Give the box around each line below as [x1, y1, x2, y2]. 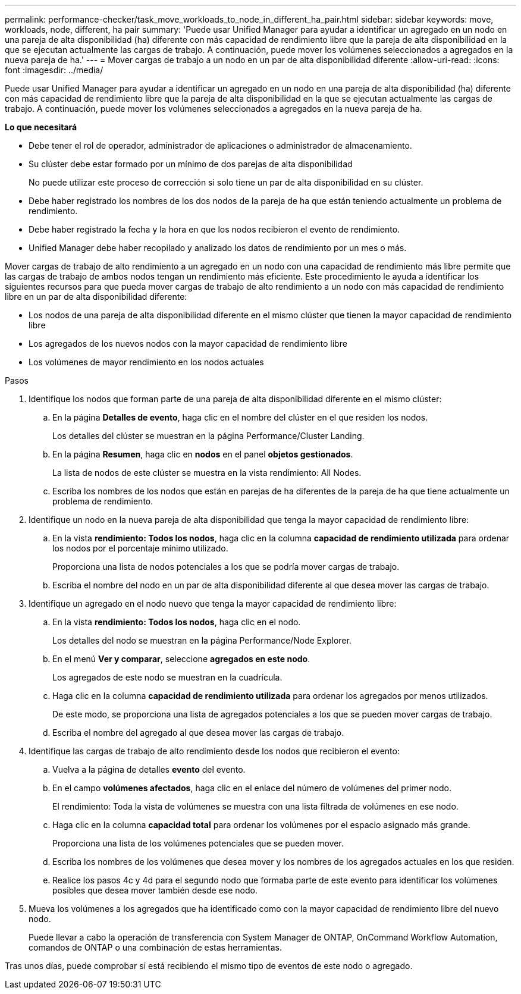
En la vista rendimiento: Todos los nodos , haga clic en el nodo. [52, 617, 301, 627]
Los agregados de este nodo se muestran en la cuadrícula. [52, 672, 283, 682]
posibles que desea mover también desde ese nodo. [52, 885, 258, 895]
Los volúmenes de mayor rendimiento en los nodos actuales [29, 357, 264, 367]
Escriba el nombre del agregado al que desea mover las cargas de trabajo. [52, 728, 344, 738]
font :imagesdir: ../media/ [5, 65, 103, 75]
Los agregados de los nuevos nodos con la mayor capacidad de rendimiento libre [29, 338, 347, 349]
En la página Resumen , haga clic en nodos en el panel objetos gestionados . [52, 449, 353, 459]
